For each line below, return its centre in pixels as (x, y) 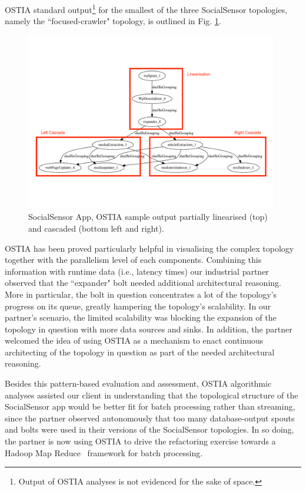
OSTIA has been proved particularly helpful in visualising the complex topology (149, 248)
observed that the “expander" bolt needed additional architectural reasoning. (143, 283)
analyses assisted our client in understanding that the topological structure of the (152, 395)
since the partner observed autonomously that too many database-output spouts (150, 418)
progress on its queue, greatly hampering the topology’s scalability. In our (138, 306)
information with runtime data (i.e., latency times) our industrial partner (137, 271)
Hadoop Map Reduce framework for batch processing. (104, 452)
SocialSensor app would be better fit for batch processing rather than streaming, (150, 406)
